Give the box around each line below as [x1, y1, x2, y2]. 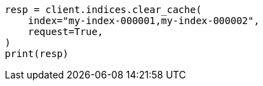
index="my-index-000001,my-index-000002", [27, 15, 260, 26]
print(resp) [5, 48, 69, 59]
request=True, [27, 26, 104, 37]
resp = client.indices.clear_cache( [5, 4, 202, 15]
